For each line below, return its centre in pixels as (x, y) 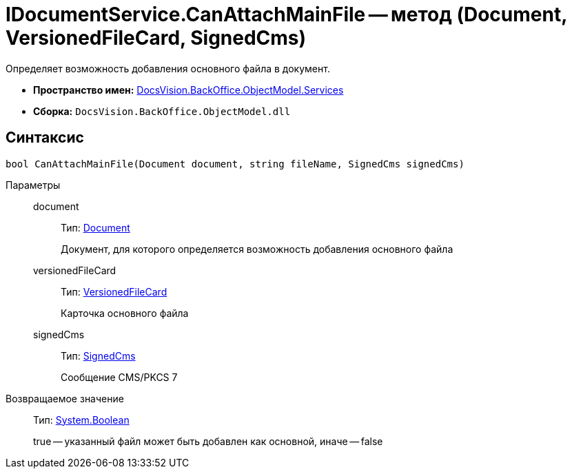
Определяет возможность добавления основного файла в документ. (168, 68)
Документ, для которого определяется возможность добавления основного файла (257, 249)
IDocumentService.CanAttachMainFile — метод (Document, (286, 14)
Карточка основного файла (125, 313)
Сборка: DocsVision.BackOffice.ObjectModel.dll (162, 111)
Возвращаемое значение (65, 398)
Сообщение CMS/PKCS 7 (119, 377)
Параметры (33, 185)
